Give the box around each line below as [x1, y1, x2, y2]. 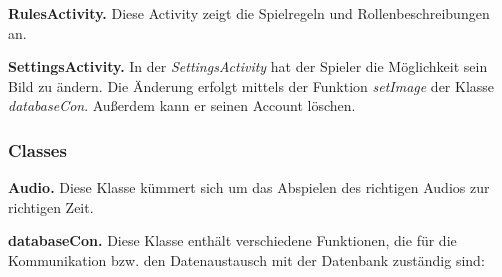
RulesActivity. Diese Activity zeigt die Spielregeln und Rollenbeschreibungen [8, 3, 490, 23]
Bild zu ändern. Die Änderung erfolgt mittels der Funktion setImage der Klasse [8, 75, 495, 96]
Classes [8, 137, 67, 162]
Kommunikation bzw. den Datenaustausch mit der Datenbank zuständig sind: [8, 249, 485, 270]
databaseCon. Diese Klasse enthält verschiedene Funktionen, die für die [8, 230, 457, 251]
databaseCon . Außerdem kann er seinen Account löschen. [8, 95, 356, 116]
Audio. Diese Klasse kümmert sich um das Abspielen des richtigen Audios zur [8, 177, 490, 198]
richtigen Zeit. [8, 196, 94, 217]
